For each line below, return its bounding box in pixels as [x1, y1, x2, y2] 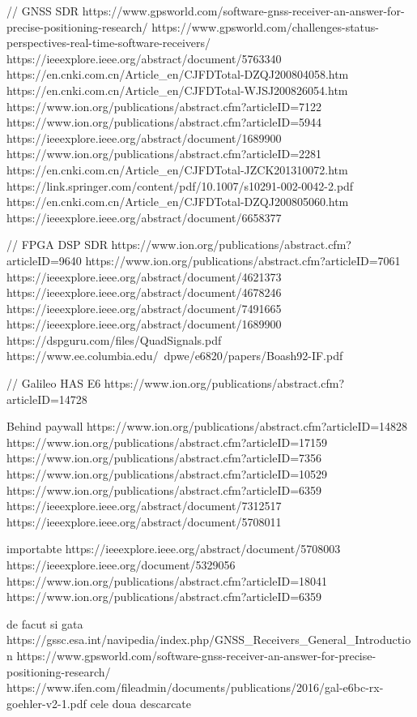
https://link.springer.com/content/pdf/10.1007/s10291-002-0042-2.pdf [6, 177, 354, 194]
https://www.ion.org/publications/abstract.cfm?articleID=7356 [6, 449, 322, 466]
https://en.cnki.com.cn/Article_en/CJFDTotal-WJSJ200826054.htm [6, 81, 348, 98]
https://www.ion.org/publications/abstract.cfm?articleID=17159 [6, 433, 328, 450]
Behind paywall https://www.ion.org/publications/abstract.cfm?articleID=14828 [6, 418, 408, 435]
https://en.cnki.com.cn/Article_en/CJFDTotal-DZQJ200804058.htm [6, 66, 349, 83]
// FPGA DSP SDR [6, 236, 108, 253]
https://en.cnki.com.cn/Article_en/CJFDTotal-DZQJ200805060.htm [6, 193, 349, 210]
